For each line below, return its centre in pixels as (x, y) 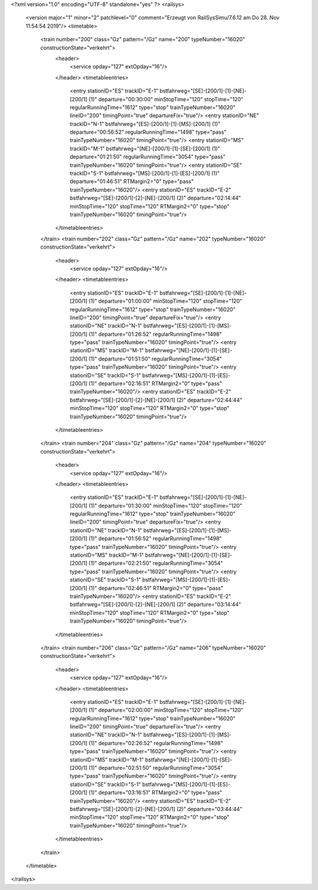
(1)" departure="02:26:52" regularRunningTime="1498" (156, 743)
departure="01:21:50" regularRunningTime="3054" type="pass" (148, 157)
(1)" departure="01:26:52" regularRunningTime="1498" (155, 334)
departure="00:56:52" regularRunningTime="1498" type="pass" (148, 132)
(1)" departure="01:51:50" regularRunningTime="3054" (155, 359)
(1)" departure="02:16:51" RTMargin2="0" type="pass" (155, 383)
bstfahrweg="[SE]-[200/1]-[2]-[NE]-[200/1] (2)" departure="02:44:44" (156, 400)
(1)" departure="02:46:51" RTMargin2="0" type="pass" (156, 588)
